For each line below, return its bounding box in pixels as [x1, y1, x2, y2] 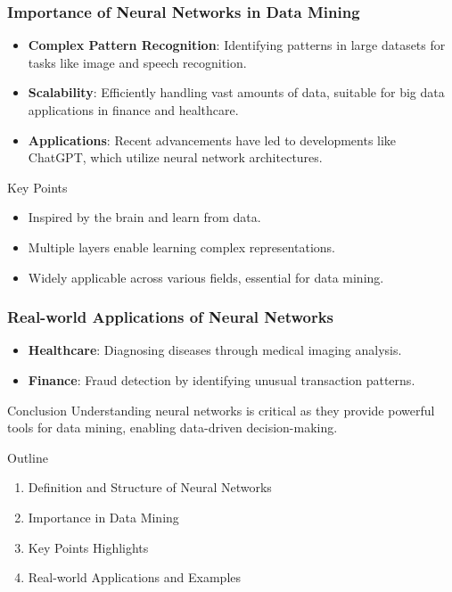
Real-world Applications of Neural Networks [7, 306, 334, 328]
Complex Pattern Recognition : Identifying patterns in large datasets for [28, 36, 446, 54]
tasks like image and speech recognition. [28, 53, 247, 71]
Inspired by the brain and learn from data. [28, 208, 261, 226]
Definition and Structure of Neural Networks [28, 478, 272, 497]
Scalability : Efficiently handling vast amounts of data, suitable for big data [28, 83, 445, 102]
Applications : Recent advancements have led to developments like [28, 130, 397, 149]
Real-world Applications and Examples [28, 568, 242, 587]
